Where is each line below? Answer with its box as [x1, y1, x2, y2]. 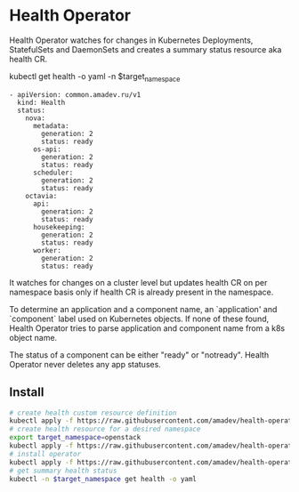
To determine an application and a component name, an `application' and [9, 303, 278, 314]
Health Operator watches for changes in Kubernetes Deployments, [9, 35, 254, 45]
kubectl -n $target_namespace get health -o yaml [9, 474, 198, 483]
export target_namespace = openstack [9, 433, 141, 442]
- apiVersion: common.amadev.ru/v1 [9, 90, 141, 99]
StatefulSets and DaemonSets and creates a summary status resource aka [9, 44, 282, 54]
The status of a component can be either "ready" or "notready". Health [9, 349, 270, 360]
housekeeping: [32, 222, 86, 231]
